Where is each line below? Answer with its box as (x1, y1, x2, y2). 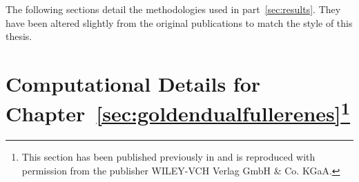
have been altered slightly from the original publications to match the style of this (6, 15, 353, 30)
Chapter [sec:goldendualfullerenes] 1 (6, 97, 351, 128)
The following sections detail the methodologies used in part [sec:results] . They (6, 2, 341, 16)
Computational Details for (6, 69, 261, 97)
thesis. (6, 29, 32, 43)
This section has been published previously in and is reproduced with (21, 150, 316, 164)
